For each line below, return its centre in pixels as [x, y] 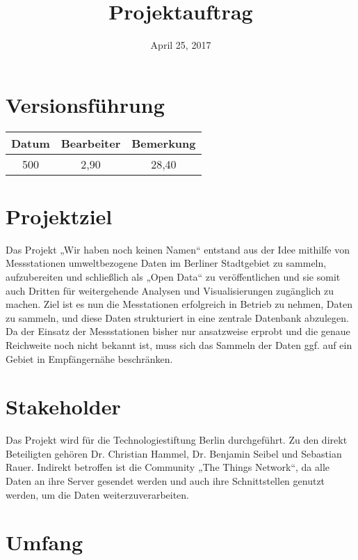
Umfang [44, 542]
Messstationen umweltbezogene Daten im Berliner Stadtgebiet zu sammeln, [166, 263]
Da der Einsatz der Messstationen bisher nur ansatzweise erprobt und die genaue [178, 331]
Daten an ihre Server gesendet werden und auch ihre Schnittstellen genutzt [165, 481]
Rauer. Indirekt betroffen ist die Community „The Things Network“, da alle [168, 467]
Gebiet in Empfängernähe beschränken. [89, 358]
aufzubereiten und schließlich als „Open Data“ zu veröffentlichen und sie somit [173, 276]
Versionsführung [85, 104]
